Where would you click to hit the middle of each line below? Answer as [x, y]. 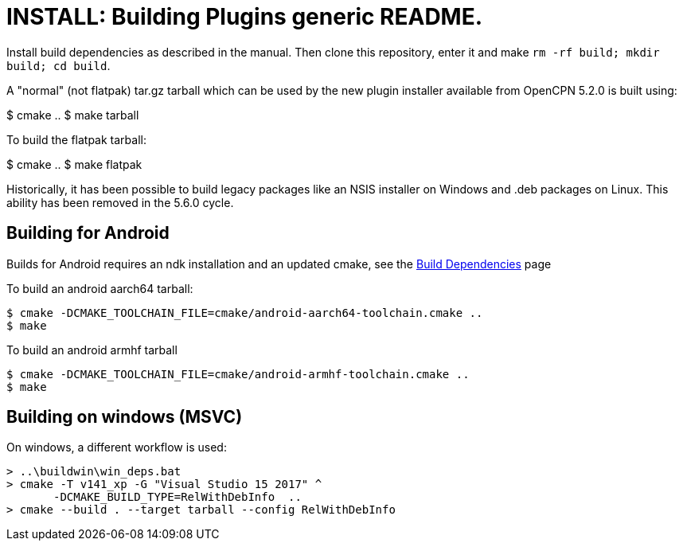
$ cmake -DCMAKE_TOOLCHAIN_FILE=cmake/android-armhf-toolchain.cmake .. [238, 374]
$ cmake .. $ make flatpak [74, 164]
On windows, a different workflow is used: [117, 447]
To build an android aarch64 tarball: [100, 288]
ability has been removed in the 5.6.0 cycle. [120, 202]
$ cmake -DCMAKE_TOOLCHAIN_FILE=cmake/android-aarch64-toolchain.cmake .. [245, 313]
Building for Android [88, 233]
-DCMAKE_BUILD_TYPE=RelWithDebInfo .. [178, 497]
